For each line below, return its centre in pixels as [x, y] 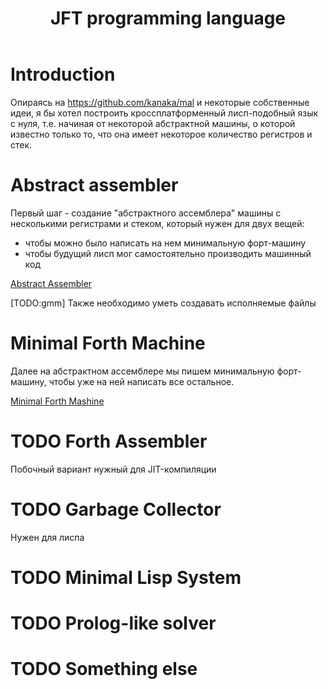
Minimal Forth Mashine [57, 401]
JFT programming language [168, 18]
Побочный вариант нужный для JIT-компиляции [113, 469]
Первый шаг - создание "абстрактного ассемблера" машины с [146, 213]
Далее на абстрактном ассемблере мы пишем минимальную [142, 371]
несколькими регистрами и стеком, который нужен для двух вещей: [157, 223]
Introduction [63, 74]
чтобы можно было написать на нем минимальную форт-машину [165, 243]
